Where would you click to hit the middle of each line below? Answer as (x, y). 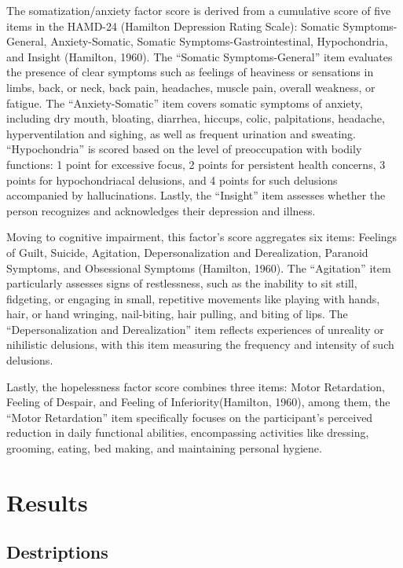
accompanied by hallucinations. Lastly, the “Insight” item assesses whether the (196, 195)
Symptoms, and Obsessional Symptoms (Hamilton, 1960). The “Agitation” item (199, 268)
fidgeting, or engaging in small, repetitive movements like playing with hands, (193, 298)
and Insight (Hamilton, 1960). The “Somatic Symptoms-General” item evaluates (200, 56)
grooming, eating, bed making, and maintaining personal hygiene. (164, 448)
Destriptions (57, 552)
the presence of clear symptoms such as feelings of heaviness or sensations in (190, 72)
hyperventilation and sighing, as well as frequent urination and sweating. (181, 133)
